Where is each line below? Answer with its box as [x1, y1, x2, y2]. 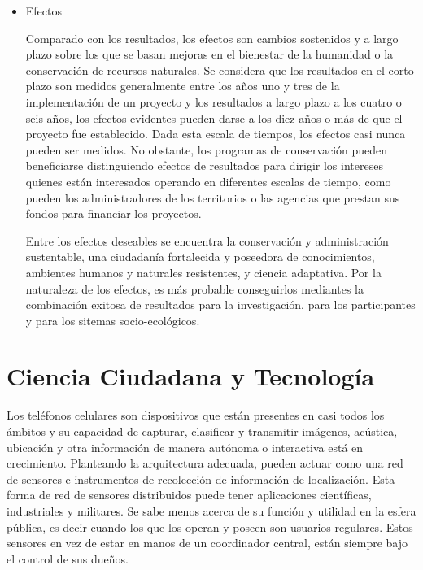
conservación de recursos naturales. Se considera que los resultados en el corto [25, 61, 414, 78]
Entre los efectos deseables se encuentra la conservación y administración [25, 232, 389, 249]
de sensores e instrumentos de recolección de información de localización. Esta [7, 470, 395, 487]
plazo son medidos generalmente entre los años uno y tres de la [25, 77, 340, 94]
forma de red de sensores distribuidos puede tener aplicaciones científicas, [7, 486, 372, 503]
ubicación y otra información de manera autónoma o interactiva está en [7, 438, 364, 455]
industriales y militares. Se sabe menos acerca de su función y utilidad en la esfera [7, 502, 416, 519]
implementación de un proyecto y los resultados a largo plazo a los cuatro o [25, 93, 402, 110]
